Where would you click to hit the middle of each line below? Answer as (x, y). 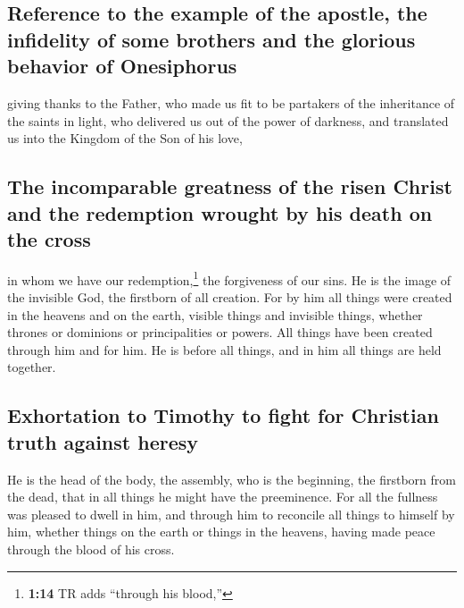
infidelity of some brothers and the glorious (211, 39)
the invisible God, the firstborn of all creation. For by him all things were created (230, 297)
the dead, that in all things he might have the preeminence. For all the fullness (223, 497)
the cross (49, 238)
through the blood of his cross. (91, 549)
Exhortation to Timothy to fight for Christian (223, 415)
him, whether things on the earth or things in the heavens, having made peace (221, 532)
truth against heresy (103, 441)
